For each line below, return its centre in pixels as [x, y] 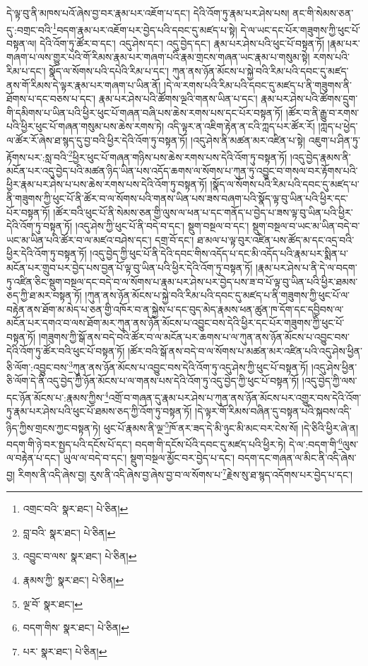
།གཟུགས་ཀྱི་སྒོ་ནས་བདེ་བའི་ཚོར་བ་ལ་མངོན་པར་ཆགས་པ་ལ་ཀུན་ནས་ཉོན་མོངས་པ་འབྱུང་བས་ [194, 336]
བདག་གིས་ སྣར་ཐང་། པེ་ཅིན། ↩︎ [76, 627]
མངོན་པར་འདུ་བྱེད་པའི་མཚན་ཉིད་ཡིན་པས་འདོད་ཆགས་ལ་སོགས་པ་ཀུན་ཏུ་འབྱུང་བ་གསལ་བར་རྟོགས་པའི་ [182, 170]
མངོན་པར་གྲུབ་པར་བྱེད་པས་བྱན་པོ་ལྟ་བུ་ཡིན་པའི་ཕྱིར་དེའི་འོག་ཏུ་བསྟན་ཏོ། [130, 267]
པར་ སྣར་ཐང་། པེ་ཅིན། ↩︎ [65, 651]
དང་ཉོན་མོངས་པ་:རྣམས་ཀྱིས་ [55, 397]
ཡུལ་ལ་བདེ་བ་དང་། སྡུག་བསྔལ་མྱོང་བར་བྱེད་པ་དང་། [149, 458]
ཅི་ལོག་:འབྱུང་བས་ [38, 367]
